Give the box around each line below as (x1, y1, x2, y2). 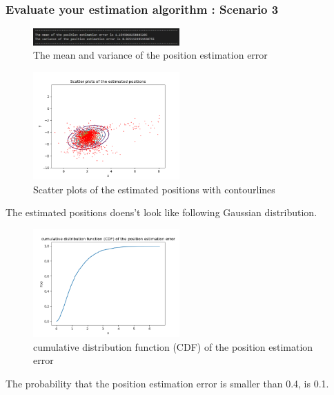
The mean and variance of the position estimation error (33, 48, 268, 62)
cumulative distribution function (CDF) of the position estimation (33, 339, 313, 354)
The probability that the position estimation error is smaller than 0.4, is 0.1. (6, 376, 329, 391)
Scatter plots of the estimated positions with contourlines (33, 182, 275, 196)
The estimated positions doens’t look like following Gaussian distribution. (6, 205, 317, 220)
